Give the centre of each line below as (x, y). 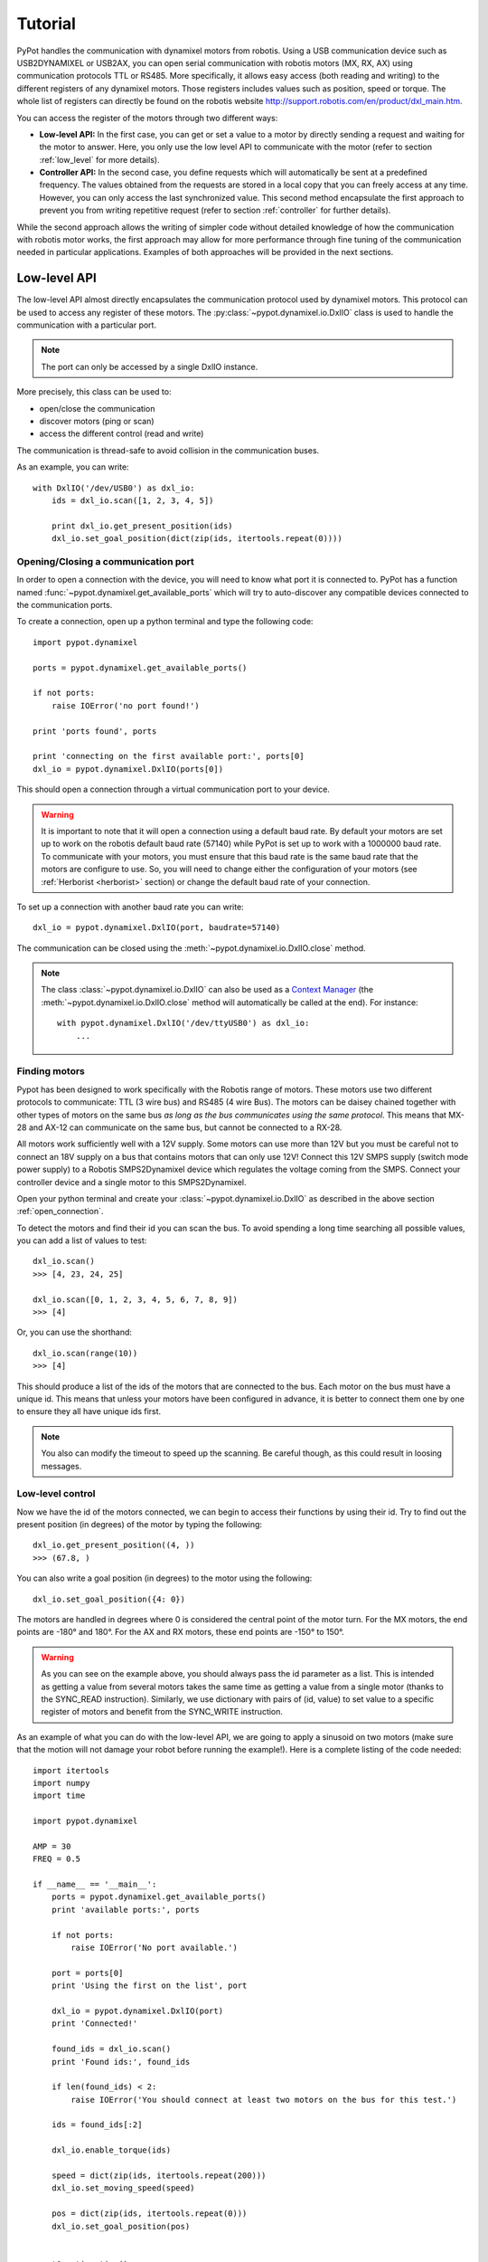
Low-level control (56, 1494)
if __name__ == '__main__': (95, 1885)
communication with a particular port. (87, 325)
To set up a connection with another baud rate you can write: (130, 907)
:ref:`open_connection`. (60, 1212)
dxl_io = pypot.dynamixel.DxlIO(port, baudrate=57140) (157, 928)
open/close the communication (97, 408)
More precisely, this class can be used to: (94, 392)
